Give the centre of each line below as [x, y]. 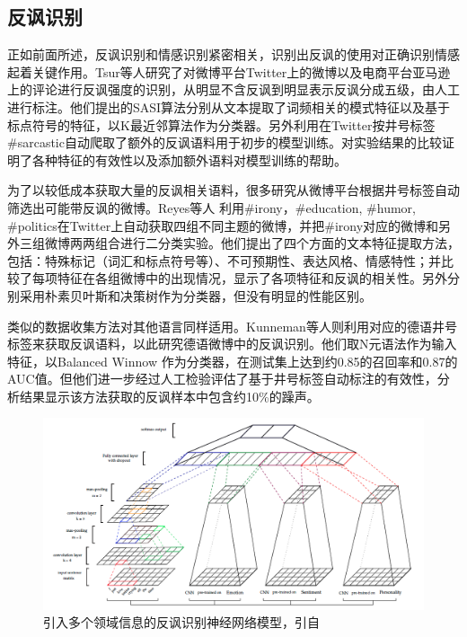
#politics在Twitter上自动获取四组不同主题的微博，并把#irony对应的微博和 [223, 225]
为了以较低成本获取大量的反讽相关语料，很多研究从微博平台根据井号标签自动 [233, 190]
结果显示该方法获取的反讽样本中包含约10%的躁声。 [169, 396]
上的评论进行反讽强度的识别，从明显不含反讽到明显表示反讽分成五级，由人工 [233, 89]
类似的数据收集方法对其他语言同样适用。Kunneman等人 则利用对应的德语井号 [232, 326]
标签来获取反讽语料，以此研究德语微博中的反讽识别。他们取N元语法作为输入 [232, 344]
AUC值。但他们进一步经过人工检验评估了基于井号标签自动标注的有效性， [222, 379]
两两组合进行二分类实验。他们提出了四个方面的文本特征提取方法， [264, 243]
